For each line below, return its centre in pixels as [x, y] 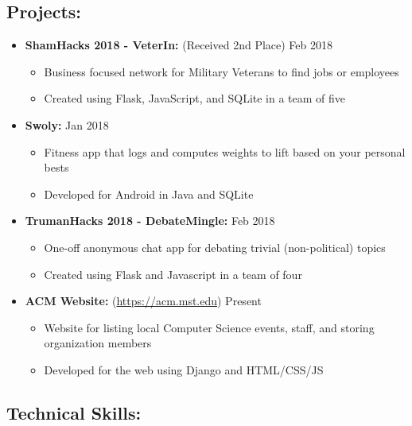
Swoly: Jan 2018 [67, 124]
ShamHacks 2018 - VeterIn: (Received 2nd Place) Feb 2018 [179, 45]
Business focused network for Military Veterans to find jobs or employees [222, 71]
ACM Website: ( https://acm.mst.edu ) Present [143, 301]
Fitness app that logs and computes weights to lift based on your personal [225, 151]
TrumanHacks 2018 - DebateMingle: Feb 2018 [150, 221]
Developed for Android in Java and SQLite [149, 194]
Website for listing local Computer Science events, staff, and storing [209, 327]
